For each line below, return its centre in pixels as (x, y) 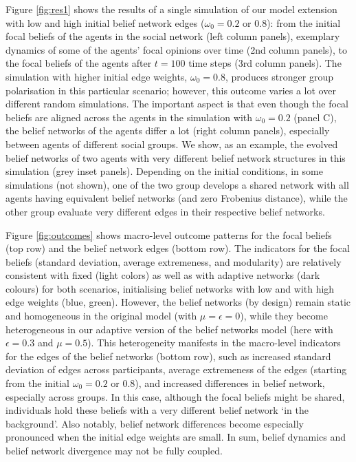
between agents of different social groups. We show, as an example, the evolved (172, 144)
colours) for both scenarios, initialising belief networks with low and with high (170, 288)
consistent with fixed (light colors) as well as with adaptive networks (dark (163, 275)
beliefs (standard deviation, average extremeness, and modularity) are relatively (174, 261)
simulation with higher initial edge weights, (97, 76)
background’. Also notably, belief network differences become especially (155, 423)
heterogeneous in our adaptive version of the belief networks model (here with (169, 329)
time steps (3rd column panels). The (265, 63)
